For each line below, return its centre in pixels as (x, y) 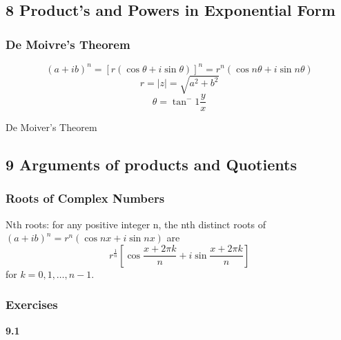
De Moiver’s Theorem (51, 127)
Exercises (32, 304)
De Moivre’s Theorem (68, 44)
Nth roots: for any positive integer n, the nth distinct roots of (136, 224)
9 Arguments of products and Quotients (151, 164)
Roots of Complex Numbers (85, 198)
